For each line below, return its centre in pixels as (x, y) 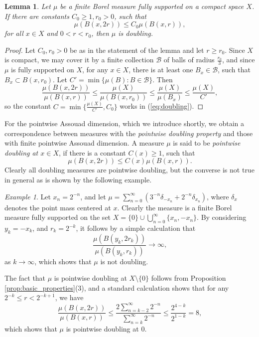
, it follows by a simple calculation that (136, 228)
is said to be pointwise (207, 143)
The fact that (25, 278)
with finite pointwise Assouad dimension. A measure (84, 143)
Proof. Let (20, 50)
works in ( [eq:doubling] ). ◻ (162, 106)
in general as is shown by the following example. (78, 180)
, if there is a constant (92, 152)
